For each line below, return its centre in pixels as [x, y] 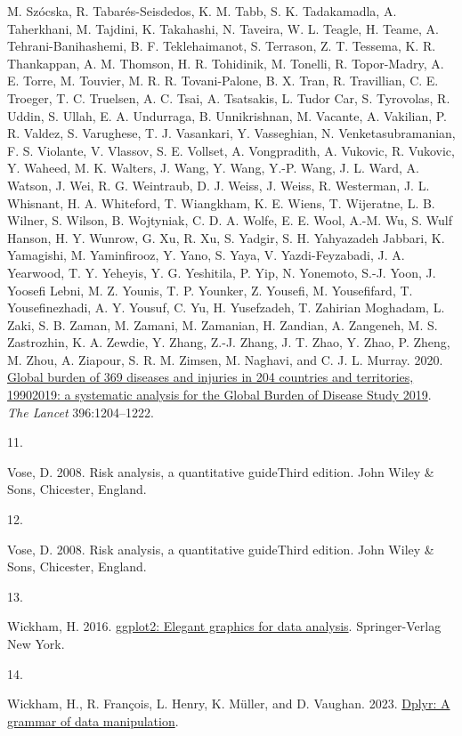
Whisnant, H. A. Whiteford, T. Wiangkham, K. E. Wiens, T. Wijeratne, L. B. [221, 202]
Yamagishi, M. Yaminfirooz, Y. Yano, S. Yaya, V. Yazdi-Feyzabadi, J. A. [206, 255]
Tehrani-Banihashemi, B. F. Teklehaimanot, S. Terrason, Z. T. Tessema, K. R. [222, 46]
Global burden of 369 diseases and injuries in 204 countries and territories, [211, 377]
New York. [36, 643]
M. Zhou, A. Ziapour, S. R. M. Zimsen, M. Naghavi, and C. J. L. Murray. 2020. [225, 359]
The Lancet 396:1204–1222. [81, 412]
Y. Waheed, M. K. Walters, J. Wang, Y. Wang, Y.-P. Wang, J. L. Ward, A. [214, 168]
